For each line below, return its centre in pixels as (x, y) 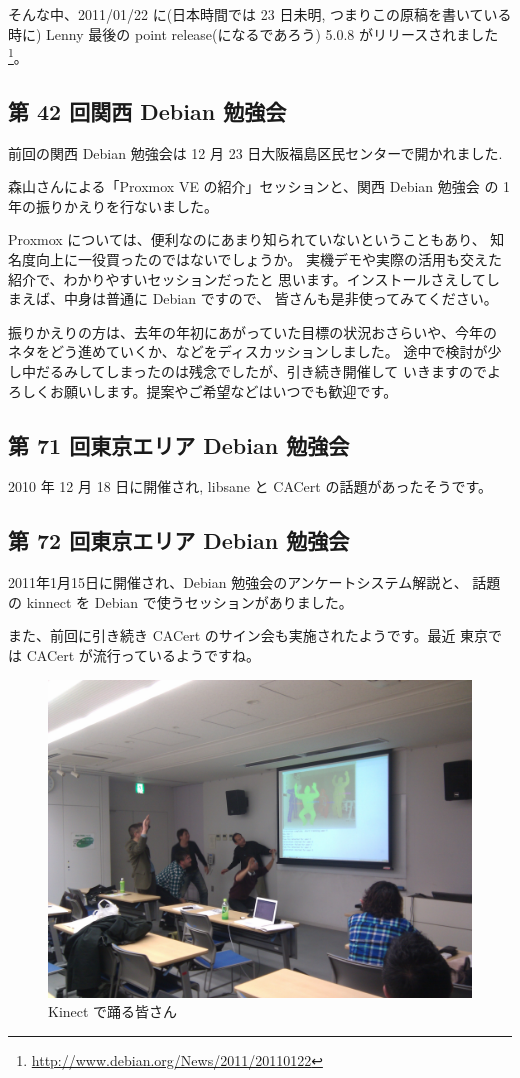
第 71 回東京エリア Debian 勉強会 (179, 444)
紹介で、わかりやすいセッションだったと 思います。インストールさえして (247, 278)
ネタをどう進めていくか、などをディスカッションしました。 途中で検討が (248, 351)
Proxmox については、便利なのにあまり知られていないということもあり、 (247, 239)
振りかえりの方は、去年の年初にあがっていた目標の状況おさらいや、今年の (252, 331)
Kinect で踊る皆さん (113, 1011)
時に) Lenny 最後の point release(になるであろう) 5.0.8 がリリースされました (253, 33)
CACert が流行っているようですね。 (143, 654)
